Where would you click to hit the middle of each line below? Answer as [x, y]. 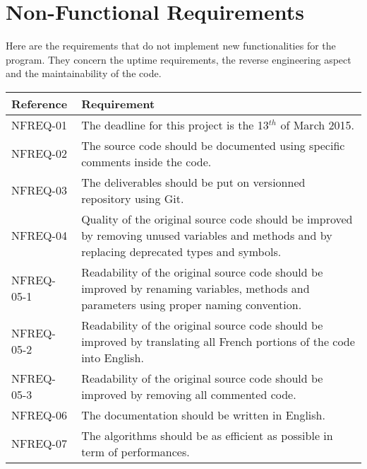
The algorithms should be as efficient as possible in [207, 435]
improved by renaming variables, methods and [195, 288]
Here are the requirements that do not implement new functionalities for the [171, 46]
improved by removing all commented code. [189, 394]
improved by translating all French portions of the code [218, 341]
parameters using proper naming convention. [192, 304]
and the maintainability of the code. [84, 73]
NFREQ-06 [39, 415]
